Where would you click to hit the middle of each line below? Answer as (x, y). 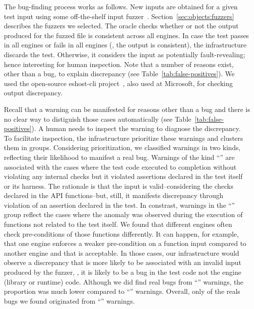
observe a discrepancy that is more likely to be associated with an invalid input (123, 262)
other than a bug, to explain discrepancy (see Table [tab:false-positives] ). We (119, 74)
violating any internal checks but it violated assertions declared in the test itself (123, 176)
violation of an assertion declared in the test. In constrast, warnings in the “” (119, 205)
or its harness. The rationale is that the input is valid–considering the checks (119, 186)
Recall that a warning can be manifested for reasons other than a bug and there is (127, 109)
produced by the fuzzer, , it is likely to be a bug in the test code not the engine (123, 272)
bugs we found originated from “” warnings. (69, 300)
